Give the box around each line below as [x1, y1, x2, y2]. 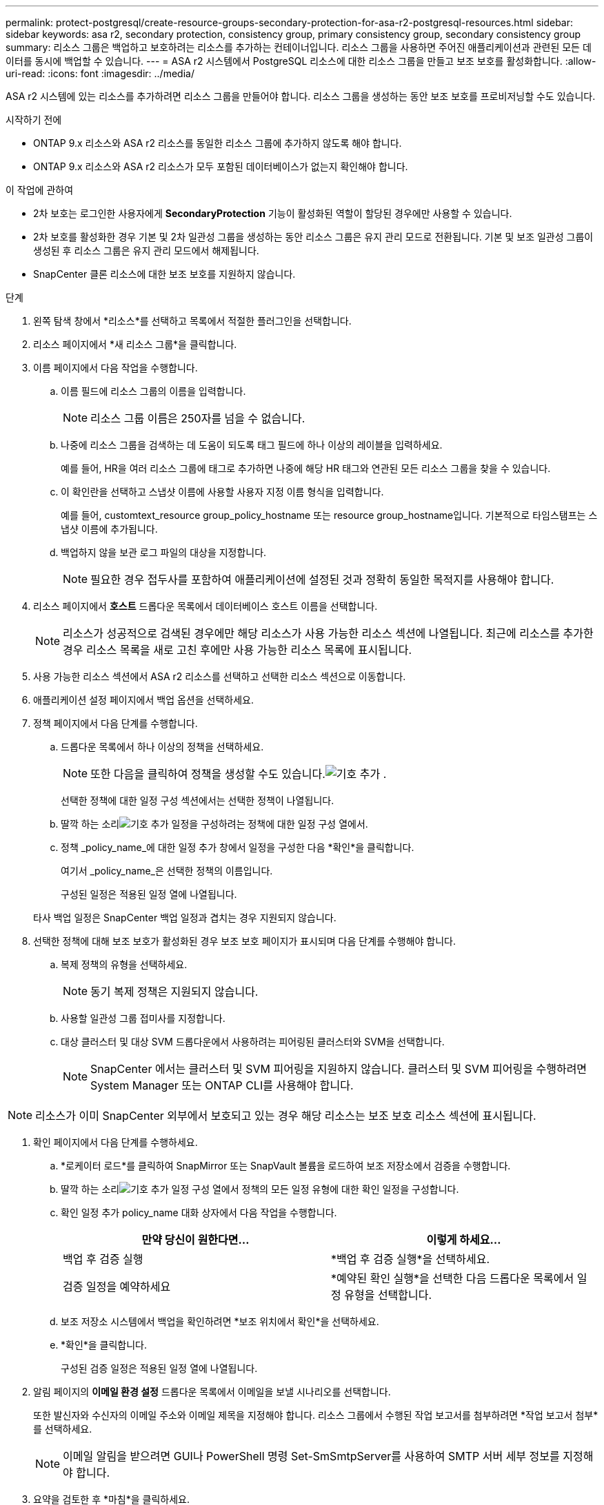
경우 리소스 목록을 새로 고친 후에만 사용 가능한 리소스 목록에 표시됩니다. [63, 643, 412, 657]
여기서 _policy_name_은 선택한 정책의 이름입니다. [61, 865, 273, 877]
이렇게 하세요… [426, 1233, 501, 1247]
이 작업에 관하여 [6, 184, 74, 196]
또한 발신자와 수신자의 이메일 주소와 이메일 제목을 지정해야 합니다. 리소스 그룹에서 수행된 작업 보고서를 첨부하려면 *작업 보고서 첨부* [33, 1409, 598, 1421]
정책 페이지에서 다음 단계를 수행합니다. [33, 717, 198, 729]
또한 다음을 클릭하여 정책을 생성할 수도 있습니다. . [90, 767, 387, 781]
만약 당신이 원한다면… [141, 1233, 250, 1247]
